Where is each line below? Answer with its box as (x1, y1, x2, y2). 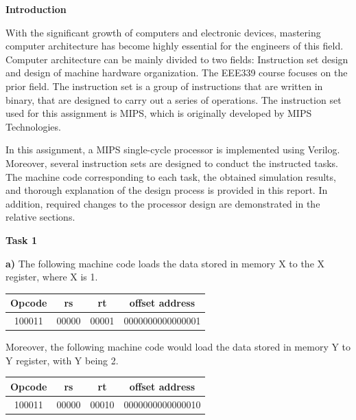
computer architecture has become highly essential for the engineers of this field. (5, 38, 344, 53)
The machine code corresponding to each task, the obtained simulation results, (5, 169, 336, 184)
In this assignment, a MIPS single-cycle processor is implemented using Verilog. (5, 142, 340, 157)
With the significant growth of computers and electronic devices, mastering (5, 25, 321, 39)
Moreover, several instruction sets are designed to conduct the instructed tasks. (5, 155, 338, 170)
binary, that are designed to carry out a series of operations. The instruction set (5, 92, 342, 107)
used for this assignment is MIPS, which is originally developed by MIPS (5, 106, 312, 120)
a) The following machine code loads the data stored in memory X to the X (5, 256, 325, 270)
